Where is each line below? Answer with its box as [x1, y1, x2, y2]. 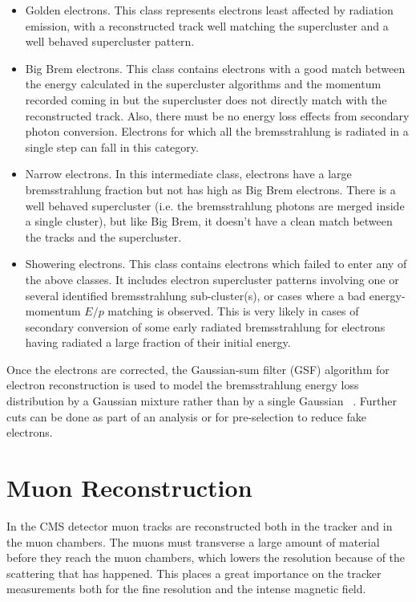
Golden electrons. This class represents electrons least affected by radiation [25, 2, 394, 18]
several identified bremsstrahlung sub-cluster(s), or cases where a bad [25, 287, 366, 303]
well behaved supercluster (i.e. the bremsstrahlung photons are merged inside [25, 197, 405, 214]
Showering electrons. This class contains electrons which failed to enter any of [25, 255, 407, 272]
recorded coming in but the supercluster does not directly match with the [25, 91, 387, 108]
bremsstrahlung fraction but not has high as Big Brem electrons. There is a [25, 181, 396, 197]
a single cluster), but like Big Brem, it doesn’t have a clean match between [25, 213, 393, 230]
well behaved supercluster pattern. [25, 33, 195, 50]
